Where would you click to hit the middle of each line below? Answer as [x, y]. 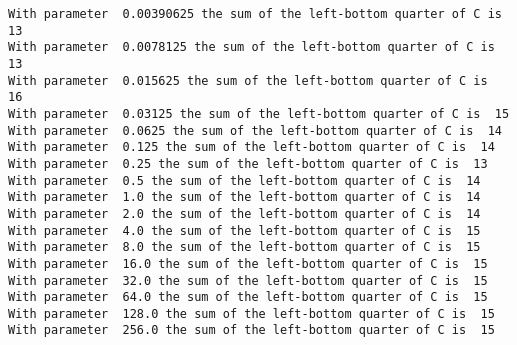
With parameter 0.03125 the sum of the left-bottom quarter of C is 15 [259, 113]
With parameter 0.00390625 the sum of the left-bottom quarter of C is [255, 14]
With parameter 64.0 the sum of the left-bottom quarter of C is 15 [248, 297]
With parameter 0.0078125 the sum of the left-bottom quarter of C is [251, 47]
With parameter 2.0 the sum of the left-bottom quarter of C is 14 [244, 213]
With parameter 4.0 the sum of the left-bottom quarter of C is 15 [244, 230]
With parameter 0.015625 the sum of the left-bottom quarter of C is [248, 80]
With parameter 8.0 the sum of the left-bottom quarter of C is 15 [244, 247]
